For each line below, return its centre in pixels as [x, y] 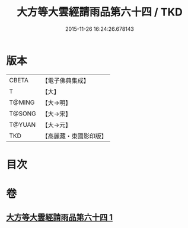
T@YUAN [23, 124]
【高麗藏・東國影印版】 [75, 136]
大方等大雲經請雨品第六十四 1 [60, 218]
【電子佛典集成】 [66, 81]
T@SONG [23, 113]
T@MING [22, 102]
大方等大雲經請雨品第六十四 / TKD [100, 12]
